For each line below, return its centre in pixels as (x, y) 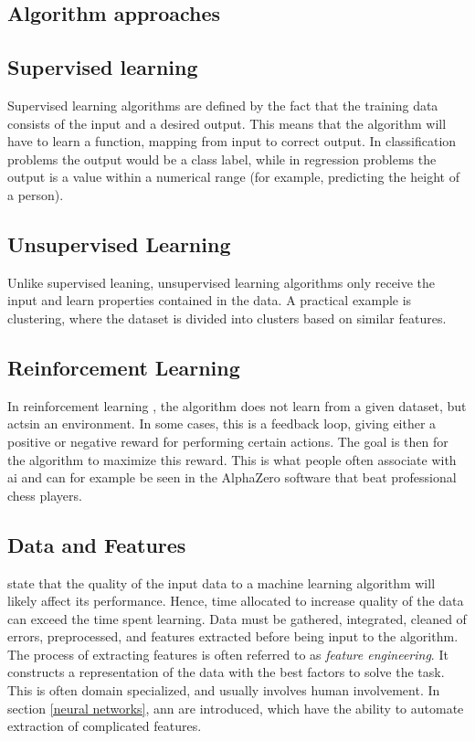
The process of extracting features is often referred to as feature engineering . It (228, 654)
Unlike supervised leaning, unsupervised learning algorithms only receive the (222, 282)
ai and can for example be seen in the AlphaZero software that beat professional (232, 477)
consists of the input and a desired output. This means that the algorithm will (227, 123)
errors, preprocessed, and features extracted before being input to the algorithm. (233, 636)
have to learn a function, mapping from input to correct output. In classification (232, 141)
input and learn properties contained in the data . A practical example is (210, 300)
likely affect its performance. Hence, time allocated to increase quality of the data (236, 601)
